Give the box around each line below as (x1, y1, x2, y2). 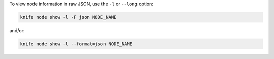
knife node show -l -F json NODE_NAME (20, 14, 117, 20)
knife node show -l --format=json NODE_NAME (20, 41, 133, 47)
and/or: (9, 27, 25, 33)
